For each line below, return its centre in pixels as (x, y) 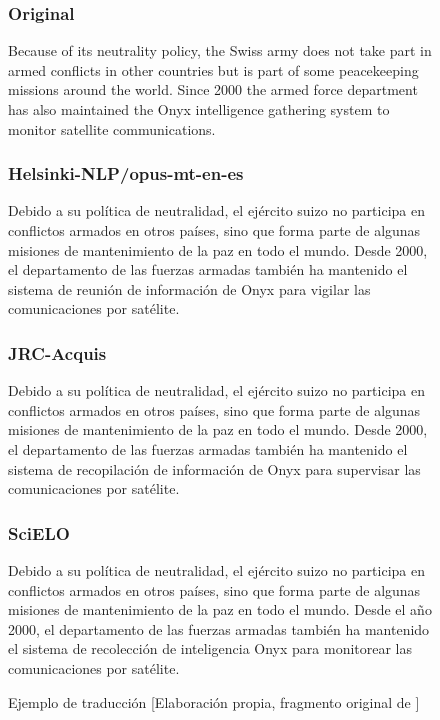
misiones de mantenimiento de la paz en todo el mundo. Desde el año (220, 609)
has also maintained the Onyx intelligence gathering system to (199, 109)
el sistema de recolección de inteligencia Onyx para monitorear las (210, 648)
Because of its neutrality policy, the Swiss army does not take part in (220, 50)
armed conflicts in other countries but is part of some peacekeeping (213, 69)
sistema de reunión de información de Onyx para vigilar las (189, 288)
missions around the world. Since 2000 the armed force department (213, 89)
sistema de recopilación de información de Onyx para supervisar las (214, 468)
